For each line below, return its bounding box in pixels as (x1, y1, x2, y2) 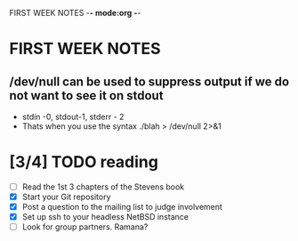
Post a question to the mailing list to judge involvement (21, 202, 222, 213)
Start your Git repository (21, 191, 111, 202)
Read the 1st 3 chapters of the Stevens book (21, 181, 185, 192)
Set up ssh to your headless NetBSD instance (21, 212, 189, 222)
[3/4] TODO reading (9, 152, 158, 173)
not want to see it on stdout (9, 88, 164, 103)
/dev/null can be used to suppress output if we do (9, 74, 290, 89)
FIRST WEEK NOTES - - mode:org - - (9, 8, 141, 18)
